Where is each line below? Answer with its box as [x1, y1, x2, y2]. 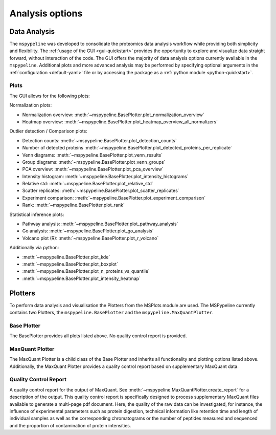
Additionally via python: [9, 245, 59, 251]
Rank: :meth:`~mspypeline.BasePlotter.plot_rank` [22, 202, 125, 208]
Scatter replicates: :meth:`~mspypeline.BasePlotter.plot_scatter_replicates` [22, 187, 179, 194]
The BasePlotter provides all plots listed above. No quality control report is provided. [9, 333, 187, 339]
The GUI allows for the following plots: [9, 93, 90, 99]
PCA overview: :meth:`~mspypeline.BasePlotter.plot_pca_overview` [22, 166, 164, 172]
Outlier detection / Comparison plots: [9, 128, 88, 134]
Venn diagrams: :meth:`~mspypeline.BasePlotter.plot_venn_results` [22, 151, 163, 158]
